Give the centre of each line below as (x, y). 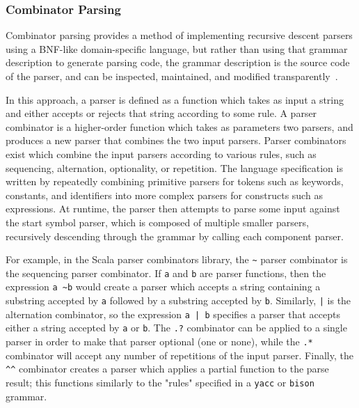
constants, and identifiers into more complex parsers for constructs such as (164, 195)
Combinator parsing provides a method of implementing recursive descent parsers (179, 35)
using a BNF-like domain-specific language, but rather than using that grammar (177, 48)
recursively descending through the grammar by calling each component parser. (175, 236)
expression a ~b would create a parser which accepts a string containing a (163, 287)
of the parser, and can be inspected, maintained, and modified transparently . (172, 76)
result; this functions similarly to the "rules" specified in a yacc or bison (160, 382)
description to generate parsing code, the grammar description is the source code (178, 62)
